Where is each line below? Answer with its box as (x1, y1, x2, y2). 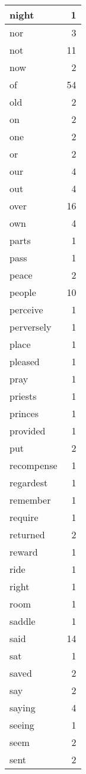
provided (9, 424, 46, 437)
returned (9, 528, 45, 541)
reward (9, 545, 38, 559)
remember (9, 493, 51, 507)
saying (9, 701, 36, 714)
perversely (9, 320, 52, 334)
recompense (9, 458, 58, 472)
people (9, 285, 36, 299)
